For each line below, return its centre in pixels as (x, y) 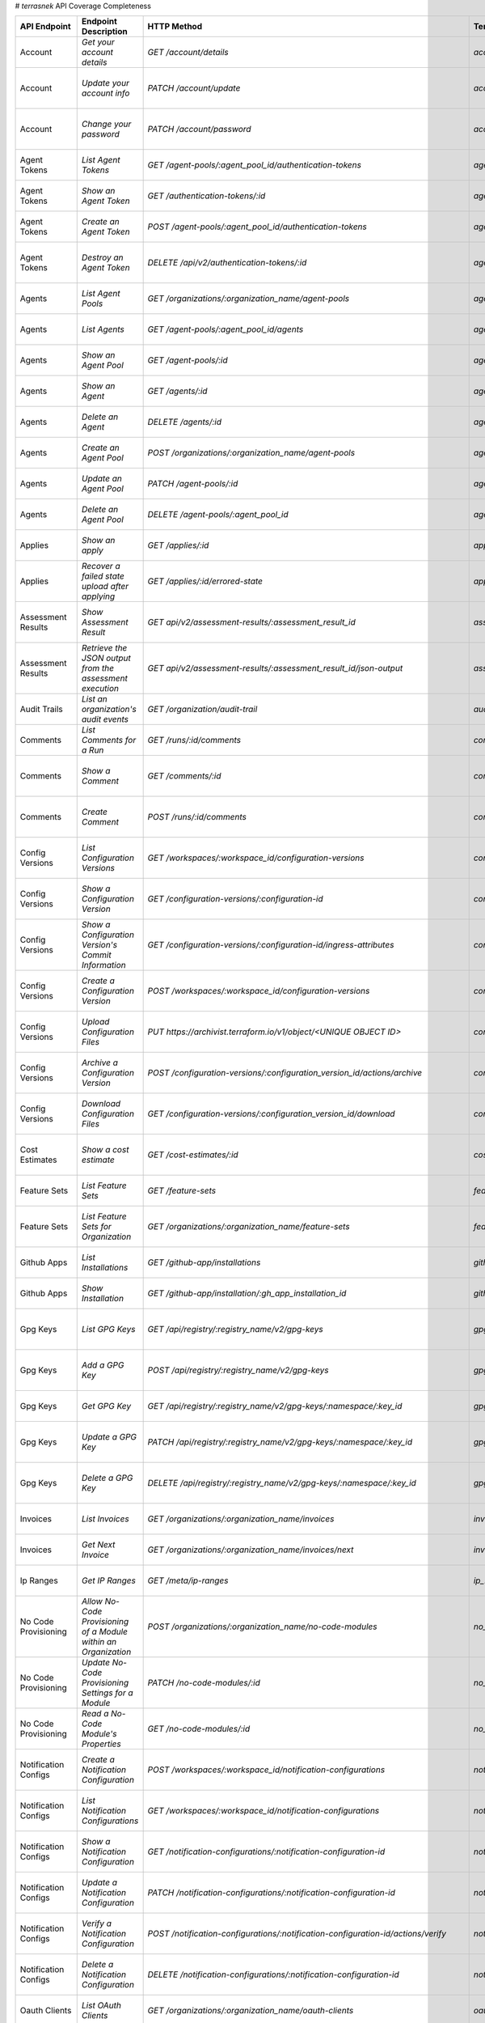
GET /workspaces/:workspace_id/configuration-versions (256, 858)
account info (105, 93)
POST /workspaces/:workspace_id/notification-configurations (266, 1770)
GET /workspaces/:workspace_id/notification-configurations (264, 1811)
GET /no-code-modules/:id (199, 1729)
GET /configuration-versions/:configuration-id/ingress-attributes (271, 945)
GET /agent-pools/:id (188, 360)
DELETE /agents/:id (185, 422)
